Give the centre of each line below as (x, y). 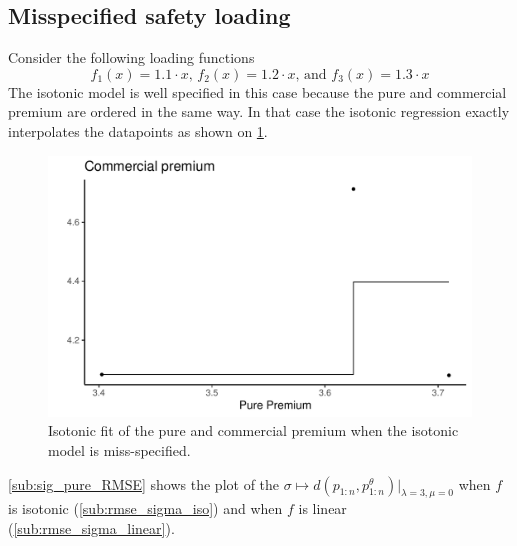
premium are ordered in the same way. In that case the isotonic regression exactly (259, 111)
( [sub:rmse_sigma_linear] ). (91, 528)
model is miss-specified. (119, 450)
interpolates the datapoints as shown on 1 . (138, 130)
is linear (322, 508)
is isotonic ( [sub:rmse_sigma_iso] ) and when (145, 508)
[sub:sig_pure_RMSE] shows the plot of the (144, 483)
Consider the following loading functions (131, 57)
